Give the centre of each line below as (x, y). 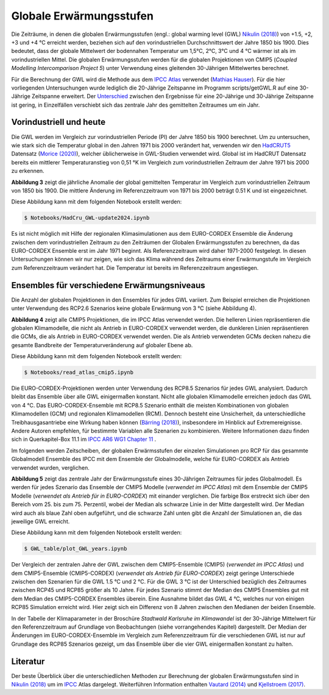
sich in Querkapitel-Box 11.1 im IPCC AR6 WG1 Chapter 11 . (84, 439)
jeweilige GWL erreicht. (41, 521)
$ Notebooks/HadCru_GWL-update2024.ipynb (87, 218)
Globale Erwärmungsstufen (82, 16)
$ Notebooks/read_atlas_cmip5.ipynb (79, 372)
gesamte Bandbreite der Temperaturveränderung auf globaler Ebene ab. (102, 345)
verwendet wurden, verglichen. (50, 467)
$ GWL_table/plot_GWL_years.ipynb (76, 549)
